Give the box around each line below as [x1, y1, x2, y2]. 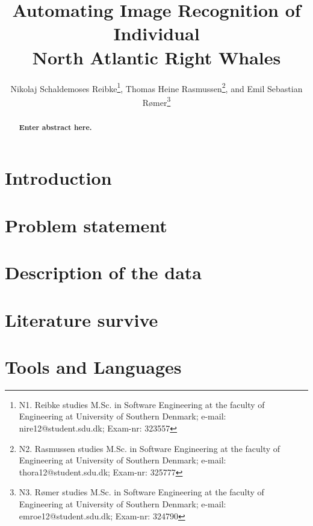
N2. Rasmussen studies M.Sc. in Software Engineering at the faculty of [19, 442, 280, 454]
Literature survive [5, 307, 158, 332]
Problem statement [5, 212, 167, 237]
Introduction [5, 166, 112, 190]
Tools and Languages [5, 354, 182, 379]
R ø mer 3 [142, 94, 171, 108]
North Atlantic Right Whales [32, 45, 281, 69]
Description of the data [5, 260, 202, 285]
